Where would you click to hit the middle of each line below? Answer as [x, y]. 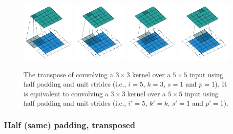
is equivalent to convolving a [66, 93]
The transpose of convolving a [68, 74]
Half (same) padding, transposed [70, 124]
